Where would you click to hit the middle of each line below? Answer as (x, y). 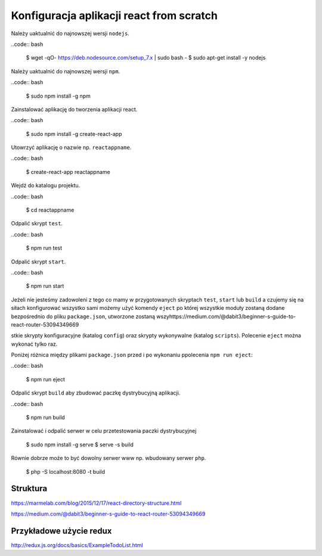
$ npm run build (45, 418)
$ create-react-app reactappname (68, 172)
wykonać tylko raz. (34, 344)
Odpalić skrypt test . (37, 223)
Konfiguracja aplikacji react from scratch (114, 15)
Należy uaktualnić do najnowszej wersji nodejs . (70, 33)
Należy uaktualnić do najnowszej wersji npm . (66, 71)
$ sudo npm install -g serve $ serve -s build (80, 445)
